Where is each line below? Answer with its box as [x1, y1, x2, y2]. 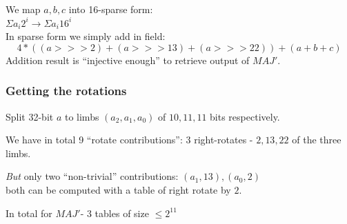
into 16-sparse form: [68, 2, 153, 16]
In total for [6, 205, 52, 220]
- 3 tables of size [80, 205, 149, 220]
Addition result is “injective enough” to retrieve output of [6, 52, 250, 67]
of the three [292, 132, 341, 147]
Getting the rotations [6, 82, 127, 99]
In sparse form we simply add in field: [6, 29, 166, 43]
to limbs [64, 109, 99, 123]
